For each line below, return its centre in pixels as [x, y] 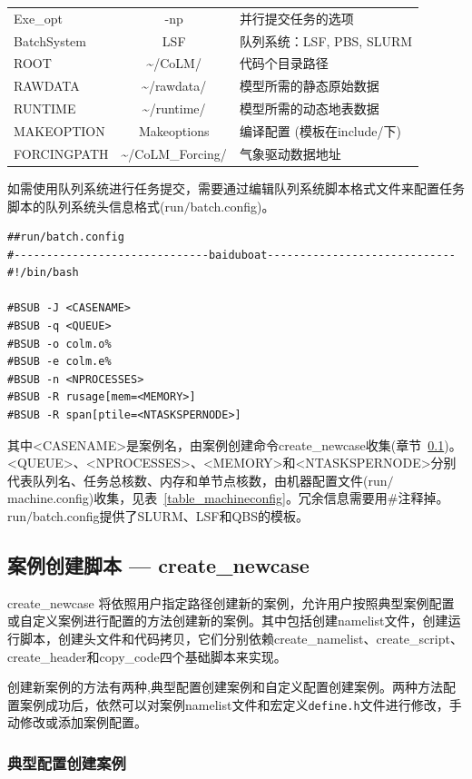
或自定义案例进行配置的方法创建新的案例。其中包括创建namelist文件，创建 [228, 621]
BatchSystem [50, 40]
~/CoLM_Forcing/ [174, 153]
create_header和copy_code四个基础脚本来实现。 [147, 656]
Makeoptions [174, 130]
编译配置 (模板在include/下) [320, 130]
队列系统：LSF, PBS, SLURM [326, 40]
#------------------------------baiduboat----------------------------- [231, 255]
